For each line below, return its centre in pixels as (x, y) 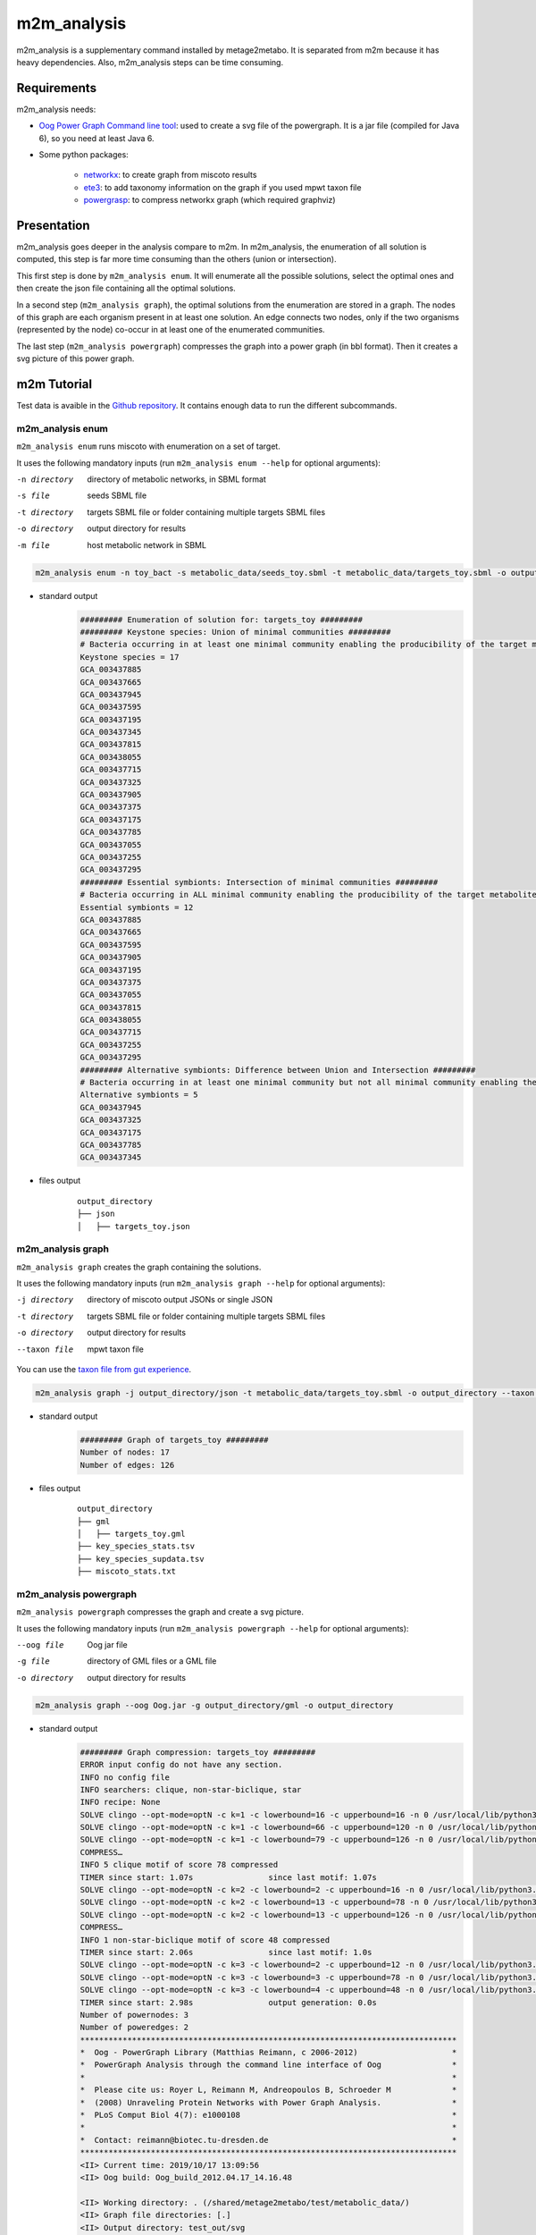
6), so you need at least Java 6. (97, 138)
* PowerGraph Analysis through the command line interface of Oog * (268, 2065)
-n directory (45, 480)
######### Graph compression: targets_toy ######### (198, 1752)
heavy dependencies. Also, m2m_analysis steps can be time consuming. (150, 62)
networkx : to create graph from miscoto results (170, 175)
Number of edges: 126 (127, 1465)
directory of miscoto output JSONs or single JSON (180, 1300)
